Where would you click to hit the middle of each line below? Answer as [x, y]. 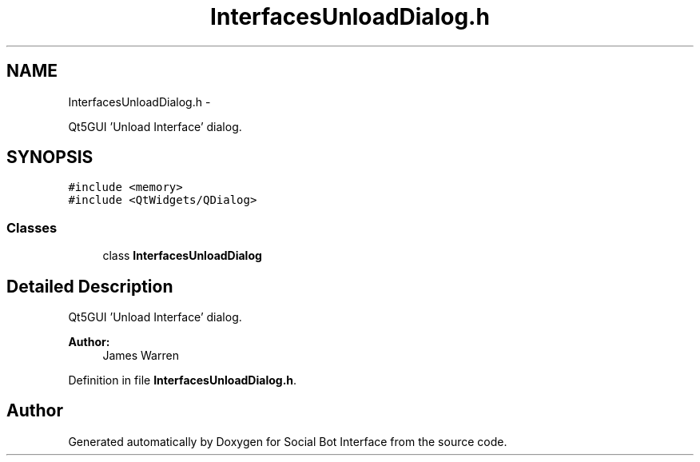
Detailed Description [90, 286]
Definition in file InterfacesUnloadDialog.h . [183, 380]
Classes [32, 227]
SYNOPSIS [50, 157]
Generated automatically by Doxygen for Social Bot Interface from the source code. [288, 441]
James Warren [141, 356]
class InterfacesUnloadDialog [182, 256]
